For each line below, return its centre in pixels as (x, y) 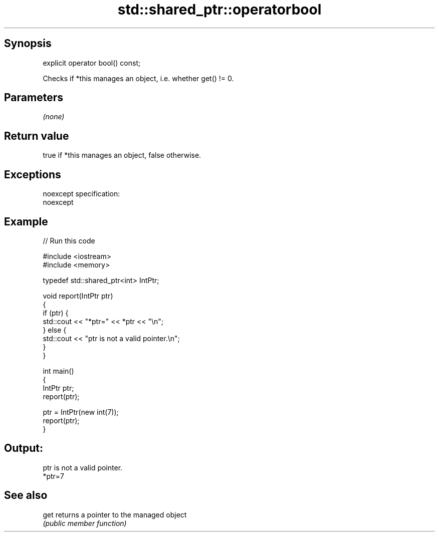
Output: (24, 448)
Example (26, 221)
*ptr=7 (54, 476)
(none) (54, 117)
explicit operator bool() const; (92, 63)
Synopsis (28, 44)
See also (26, 495)
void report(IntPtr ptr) (78, 296)
